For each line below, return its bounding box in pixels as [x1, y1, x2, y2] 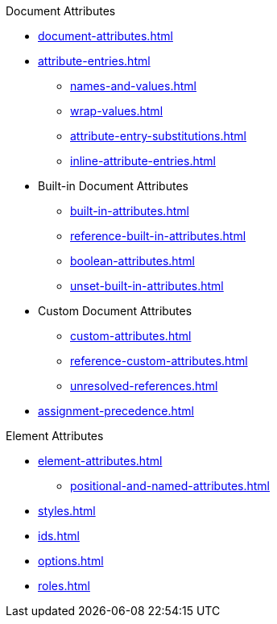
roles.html [38, 579, 90, 593]
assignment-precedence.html [38, 404, 194, 418]
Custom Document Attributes [38, 304, 192, 318]
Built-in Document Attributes [38, 179, 188, 193]
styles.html [38, 504, 96, 518]
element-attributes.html [38, 454, 163, 468]
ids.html [38, 529, 80, 543]
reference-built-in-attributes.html [70, 229, 246, 243]
